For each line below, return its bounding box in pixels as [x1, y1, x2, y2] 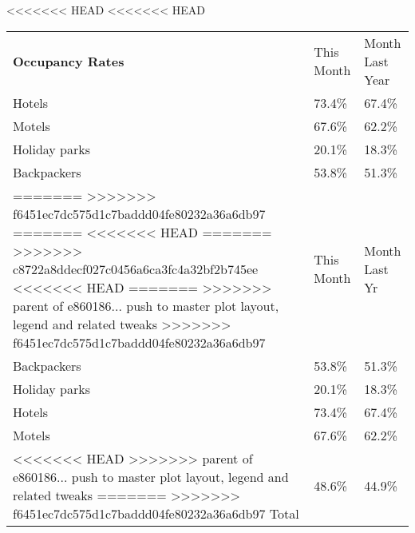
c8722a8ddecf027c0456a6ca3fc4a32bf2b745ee [13, 259, 259, 278]
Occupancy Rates [13, 51, 125, 70]
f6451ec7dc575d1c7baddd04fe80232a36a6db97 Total [13, 503, 299, 523]
